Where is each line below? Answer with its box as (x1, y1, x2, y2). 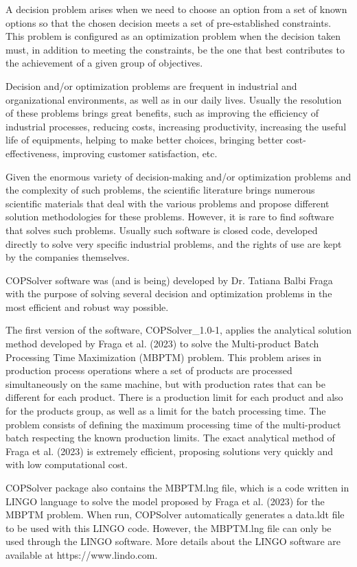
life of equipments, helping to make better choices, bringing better (5, 132, 284, 147)
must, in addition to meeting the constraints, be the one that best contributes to (5, 42, 345, 56)
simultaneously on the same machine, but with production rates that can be (5, 376, 325, 391)
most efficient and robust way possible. (5, 299, 169, 314)
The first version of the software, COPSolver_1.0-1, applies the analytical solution (5, 323, 352, 337)
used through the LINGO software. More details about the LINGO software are (5, 534, 341, 548)
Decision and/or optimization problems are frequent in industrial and (5, 78, 297, 93)
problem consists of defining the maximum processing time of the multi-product (5, 417, 341, 431)
